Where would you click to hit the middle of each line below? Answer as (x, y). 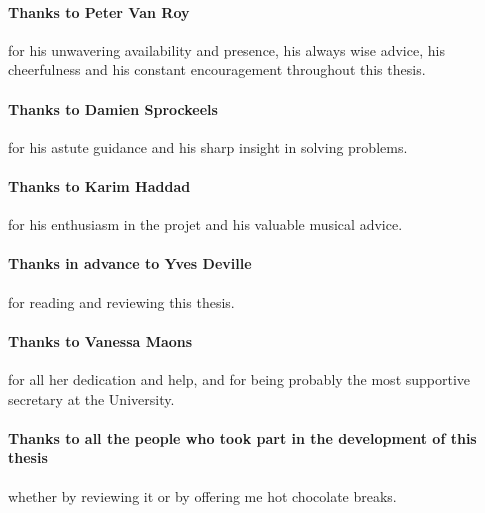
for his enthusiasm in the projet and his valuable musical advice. (205, 224)
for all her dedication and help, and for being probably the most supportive (239, 378)
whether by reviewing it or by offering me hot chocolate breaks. (202, 495)
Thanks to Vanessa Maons (100, 340)
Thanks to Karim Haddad (99, 185)
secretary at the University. (91, 398)
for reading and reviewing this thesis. (121, 301)
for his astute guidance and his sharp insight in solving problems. (208, 146)
